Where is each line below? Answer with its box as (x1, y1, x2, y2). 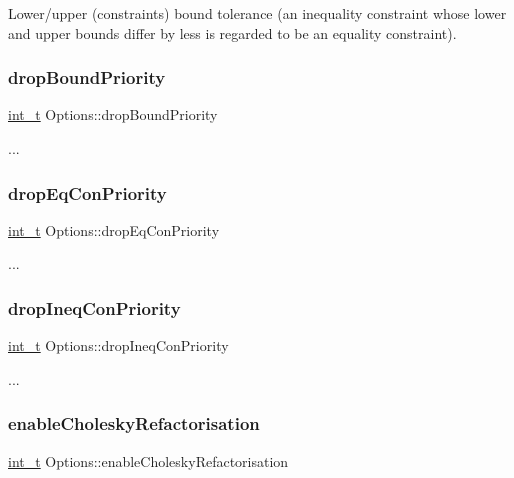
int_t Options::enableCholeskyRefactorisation (8, 450, 289, 471)
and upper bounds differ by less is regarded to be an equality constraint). (8, 22, 457, 43)
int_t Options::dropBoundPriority (8, 104, 218, 125)
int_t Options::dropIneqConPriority (8, 335, 229, 356)
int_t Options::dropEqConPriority (8, 219, 220, 240)
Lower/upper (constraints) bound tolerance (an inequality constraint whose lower (8, 3, 507, 23)
